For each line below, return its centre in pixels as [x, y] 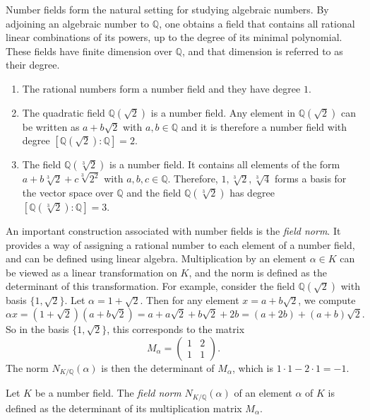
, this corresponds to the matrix [176, 329]
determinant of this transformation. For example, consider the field [150, 286]
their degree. [33, 65]
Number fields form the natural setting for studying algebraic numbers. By [167, 9]
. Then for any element [190, 300]
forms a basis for [310, 179]
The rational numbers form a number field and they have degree [161, 88]
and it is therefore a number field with [264, 126]
